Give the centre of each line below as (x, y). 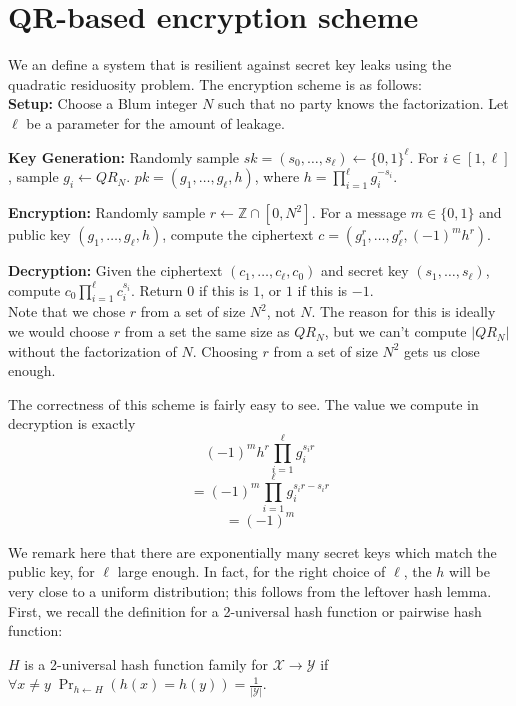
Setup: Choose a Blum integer (103, 103)
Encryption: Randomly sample (107, 212)
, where (277, 176)
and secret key (365, 270)
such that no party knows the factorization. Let (363, 103)
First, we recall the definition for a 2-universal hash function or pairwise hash (245, 610)
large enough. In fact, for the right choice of (251, 571)
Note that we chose (67, 311)
